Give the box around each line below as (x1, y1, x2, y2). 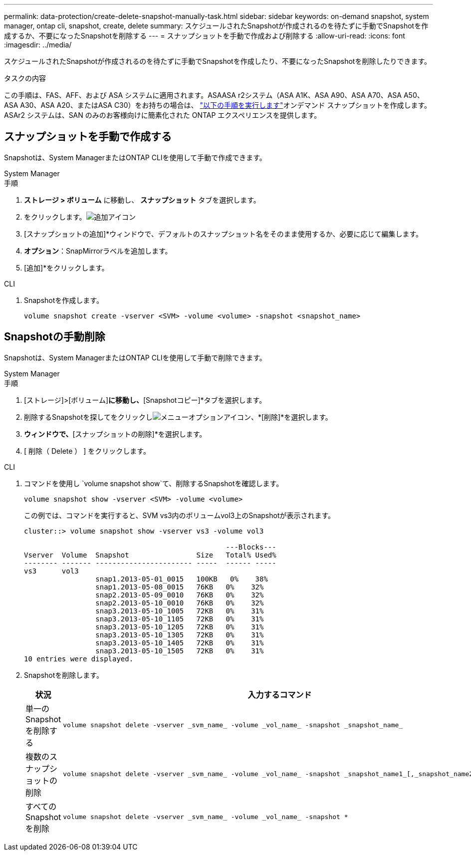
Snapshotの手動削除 (4, 330, 105, 343)
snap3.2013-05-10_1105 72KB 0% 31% (95, 614, 264, 623)
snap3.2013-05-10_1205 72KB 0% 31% (95, 622, 264, 631)
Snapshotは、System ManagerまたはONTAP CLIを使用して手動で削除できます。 (4, 353, 266, 362)
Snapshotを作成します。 (24, 295, 103, 304)
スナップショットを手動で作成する (4, 130, 172, 143)
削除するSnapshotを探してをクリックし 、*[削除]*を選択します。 (24, 412, 332, 421)
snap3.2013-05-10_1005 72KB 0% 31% (95, 606, 264, 615)
